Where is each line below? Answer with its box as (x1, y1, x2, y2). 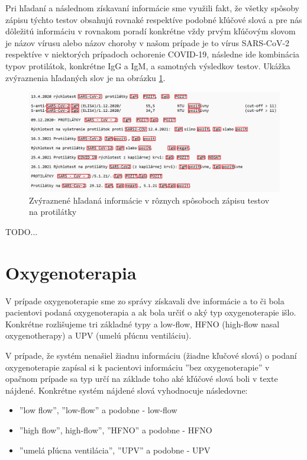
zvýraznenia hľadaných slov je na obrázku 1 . (5, 71, 166, 83)
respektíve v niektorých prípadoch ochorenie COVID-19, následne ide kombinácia (5, 48, 300, 60)
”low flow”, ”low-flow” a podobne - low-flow (19, 404, 177, 416)
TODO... (5, 225, 38, 237)
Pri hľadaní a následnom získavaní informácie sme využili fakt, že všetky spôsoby (5, 2, 299, 14)
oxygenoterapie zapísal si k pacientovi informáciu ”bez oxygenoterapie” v (5, 361, 270, 373)
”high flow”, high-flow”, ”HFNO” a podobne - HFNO (19, 423, 212, 436)
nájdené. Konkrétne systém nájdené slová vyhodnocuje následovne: (5, 384, 248, 396)
